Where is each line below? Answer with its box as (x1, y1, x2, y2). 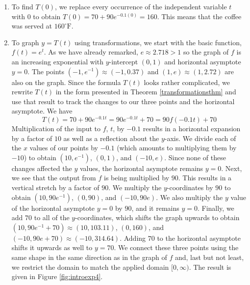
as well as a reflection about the (63, 133, 159, 143)
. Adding (120, 232, 146, 243)
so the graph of (183, 47, 229, 57)
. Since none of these (164, 152, 226, 162)
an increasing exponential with (11, 56, 103, 66)
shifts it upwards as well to (11, 242, 93, 253)
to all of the (34, 212, 70, 223)
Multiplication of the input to (11, 123, 101, 134)
